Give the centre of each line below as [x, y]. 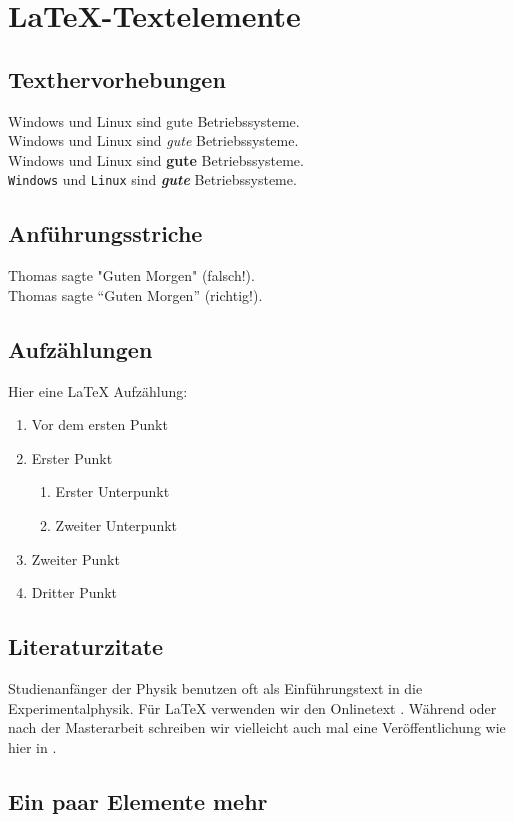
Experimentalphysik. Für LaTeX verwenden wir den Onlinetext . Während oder [252, 707]
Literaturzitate [86, 646]
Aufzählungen [80, 348]
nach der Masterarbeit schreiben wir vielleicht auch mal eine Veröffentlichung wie [257, 727]
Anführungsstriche [105, 233]
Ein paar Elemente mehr [138, 800]
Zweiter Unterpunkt [116, 524]
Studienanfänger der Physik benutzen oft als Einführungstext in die [215, 687]
